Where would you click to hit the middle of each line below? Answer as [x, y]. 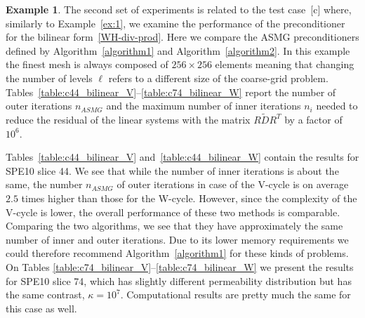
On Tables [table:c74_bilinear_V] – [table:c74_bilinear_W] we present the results [180, 266]
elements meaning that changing [285, 64]
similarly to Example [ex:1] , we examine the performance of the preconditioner [175, 23]
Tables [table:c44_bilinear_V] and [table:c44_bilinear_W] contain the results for [182, 157]
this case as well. [41, 308]
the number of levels [49, 78]
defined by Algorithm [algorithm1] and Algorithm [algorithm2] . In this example [178, 50]
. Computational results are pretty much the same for [235, 294]
